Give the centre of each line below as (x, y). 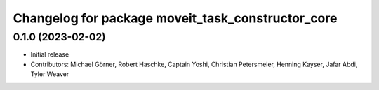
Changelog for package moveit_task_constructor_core (175, 18)
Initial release (50, 54)
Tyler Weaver (50, 74)
